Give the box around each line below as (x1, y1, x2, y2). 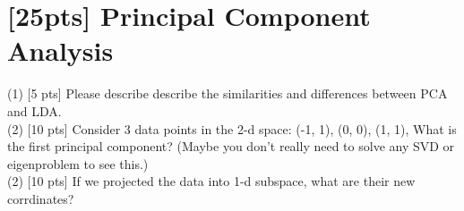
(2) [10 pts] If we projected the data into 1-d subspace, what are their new (7, 172, 416, 190)
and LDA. (7, 101, 62, 120)
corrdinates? (7, 189, 74, 207)
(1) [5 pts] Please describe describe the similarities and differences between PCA (7, 84, 448, 103)
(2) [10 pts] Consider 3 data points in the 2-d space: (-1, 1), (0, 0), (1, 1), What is (7, 119, 457, 138)
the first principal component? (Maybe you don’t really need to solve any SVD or (7, 137, 455, 156)
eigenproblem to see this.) (7, 154, 149, 173)
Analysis (7, 32, 114, 69)
